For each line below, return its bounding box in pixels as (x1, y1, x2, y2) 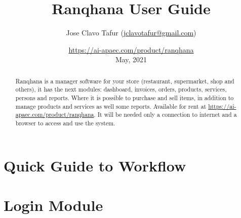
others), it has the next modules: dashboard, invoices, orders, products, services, (15, 85, 227, 94)
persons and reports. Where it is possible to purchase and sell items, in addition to (15, 94, 234, 102)
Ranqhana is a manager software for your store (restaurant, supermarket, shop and (15, 76, 234, 85)
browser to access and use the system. (15, 118, 115, 127)
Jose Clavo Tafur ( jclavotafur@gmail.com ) (66, 27, 196, 38)
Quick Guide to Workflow (4, 155, 186, 176)
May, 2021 (115, 54, 147, 65)
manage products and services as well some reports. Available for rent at (15, 102, 207, 110)
